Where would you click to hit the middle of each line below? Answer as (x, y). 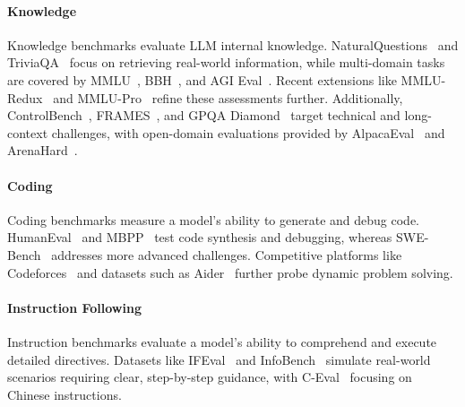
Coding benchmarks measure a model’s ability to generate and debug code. (214, 219)
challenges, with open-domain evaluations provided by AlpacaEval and (248, 132)
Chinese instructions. (65, 394)
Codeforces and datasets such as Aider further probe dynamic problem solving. (230, 272)
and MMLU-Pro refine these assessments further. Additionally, (228, 97)
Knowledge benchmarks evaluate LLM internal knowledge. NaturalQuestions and (233, 44)
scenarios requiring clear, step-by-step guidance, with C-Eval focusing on (210, 377)
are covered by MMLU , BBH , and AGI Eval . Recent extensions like (202, 79)
